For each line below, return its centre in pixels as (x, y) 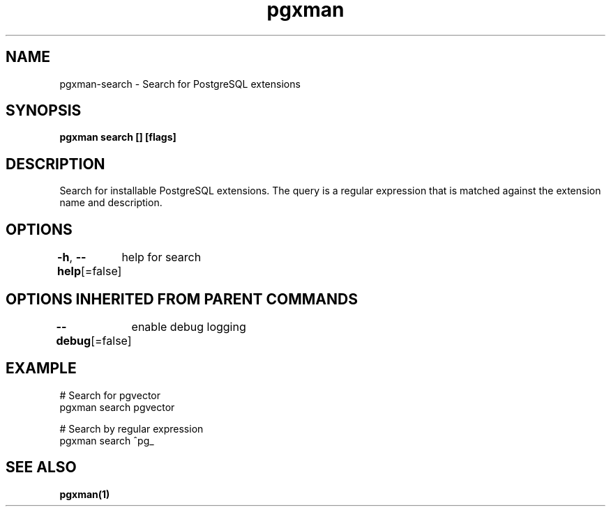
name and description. (111, 203)
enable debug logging (189, 326)
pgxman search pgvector (117, 407)
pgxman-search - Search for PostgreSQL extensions (180, 84)
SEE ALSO (41, 467)
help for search (161, 257)
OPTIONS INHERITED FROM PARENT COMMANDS (182, 299)
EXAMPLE (41, 369)
